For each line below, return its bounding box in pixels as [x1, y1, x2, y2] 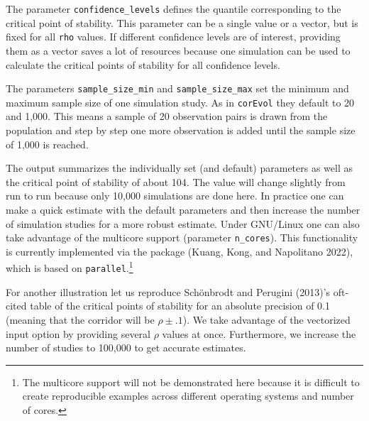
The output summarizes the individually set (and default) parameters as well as [6, 160, 353, 175]
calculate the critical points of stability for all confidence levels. [6, 57, 280, 72]
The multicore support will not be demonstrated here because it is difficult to [22, 374, 360, 389]
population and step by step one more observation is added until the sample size [6, 123, 356, 137]
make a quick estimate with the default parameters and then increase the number [6, 202, 360, 217]
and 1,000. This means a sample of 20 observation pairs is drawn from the [6, 109, 328, 124]
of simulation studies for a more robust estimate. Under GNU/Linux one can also [6, 216, 360, 231]
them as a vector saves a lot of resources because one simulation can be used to [6, 43, 351, 58]
